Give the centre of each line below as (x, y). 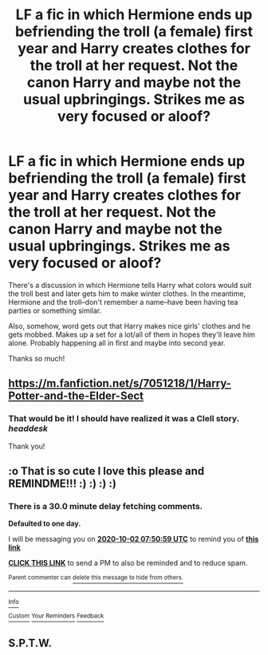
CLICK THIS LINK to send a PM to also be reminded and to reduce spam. (128, 563)
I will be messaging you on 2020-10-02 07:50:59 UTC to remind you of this (134, 539)
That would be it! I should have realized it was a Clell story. (124, 419)
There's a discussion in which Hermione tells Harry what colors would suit (130, 285)
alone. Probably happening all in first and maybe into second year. (117, 343)
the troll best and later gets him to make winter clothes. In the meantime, (127, 294)
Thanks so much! (37, 358)
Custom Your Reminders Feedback (56, 616)
